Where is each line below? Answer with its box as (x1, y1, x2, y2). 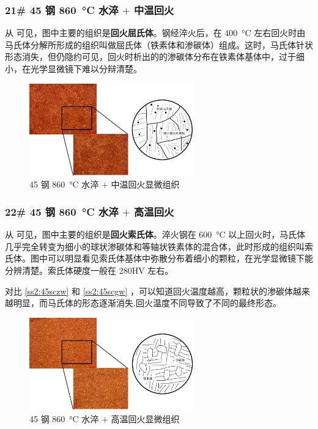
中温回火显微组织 (111, 178, 180, 191)
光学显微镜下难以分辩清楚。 (30, 62, 142, 75)
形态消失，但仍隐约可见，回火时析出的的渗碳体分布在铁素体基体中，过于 (5, 50, 296, 63)
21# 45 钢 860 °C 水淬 (5, 2, 119, 17)
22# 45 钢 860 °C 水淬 (5, 204, 119, 219)
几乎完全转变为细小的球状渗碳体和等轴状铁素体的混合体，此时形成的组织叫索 (5, 240, 313, 252)
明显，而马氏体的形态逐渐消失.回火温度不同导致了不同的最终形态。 (13, 296, 281, 309)
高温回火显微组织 (111, 412, 180, 425)
